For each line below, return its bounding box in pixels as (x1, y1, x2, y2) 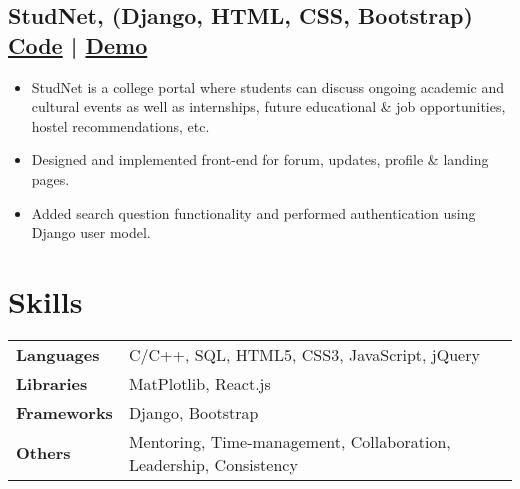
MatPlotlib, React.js (128, 371, 271, 395)
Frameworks (16, 400, 113, 424)
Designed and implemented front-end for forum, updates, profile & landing (31, 149, 489, 170)
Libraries (16, 371, 88, 395)
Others (16, 441, 71, 465)
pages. (31, 168, 70, 189)
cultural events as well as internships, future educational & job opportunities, (31, 96, 506, 117)
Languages (16, 342, 100, 366)
